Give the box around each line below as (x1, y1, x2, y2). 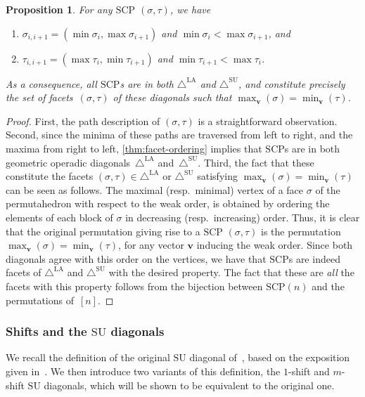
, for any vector (118, 237, 184, 252)
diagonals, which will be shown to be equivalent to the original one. (44, 377, 335, 392)
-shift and (288, 363, 330, 378)
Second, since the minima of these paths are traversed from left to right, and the (6, 127, 353, 142)
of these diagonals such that (113, 90, 232, 105)
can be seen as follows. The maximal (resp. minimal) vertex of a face (6, 182, 304, 197)
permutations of (6, 292, 74, 307)
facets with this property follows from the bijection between (6, 278, 263, 293)
